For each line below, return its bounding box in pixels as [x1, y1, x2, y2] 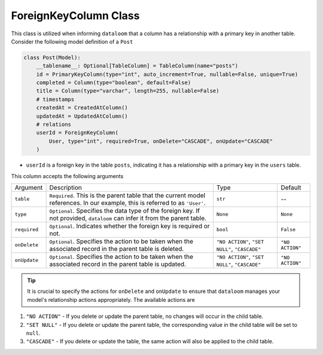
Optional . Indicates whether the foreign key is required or [49, 222, 210, 230]
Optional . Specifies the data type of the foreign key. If [49, 206, 200, 215]
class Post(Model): [23, 54, 81, 61]
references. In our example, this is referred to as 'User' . [49, 198, 206, 207]
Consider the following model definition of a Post [11, 38, 133, 45]
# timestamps [36, 96, 75, 103]
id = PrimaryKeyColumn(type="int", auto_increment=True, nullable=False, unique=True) [36, 71, 298, 78]
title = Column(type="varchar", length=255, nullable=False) [36, 87, 220, 94]
